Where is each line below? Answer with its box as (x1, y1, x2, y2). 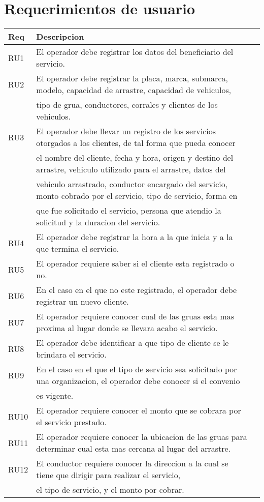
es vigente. (36, 390, 74, 402)
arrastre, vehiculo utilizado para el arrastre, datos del (36, 163, 226, 175)
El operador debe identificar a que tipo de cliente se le (36, 337, 229, 349)
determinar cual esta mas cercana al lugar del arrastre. (36, 442, 231, 455)
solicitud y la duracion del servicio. (36, 216, 160, 228)
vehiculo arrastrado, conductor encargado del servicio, (36, 178, 228, 190)
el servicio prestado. (36, 416, 107, 428)
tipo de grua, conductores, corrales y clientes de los (36, 99, 218, 111)
